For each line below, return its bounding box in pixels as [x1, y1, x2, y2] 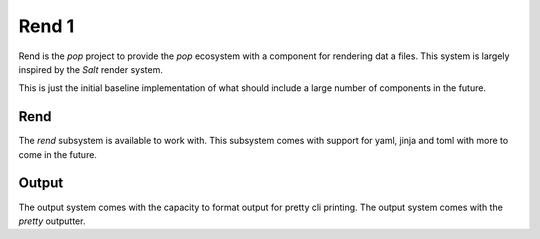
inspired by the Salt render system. [18, 63, 164, 75]
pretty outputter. [18, 215, 86, 227]
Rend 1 [18, 15, 75, 37]
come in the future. [18, 148, 97, 160]
